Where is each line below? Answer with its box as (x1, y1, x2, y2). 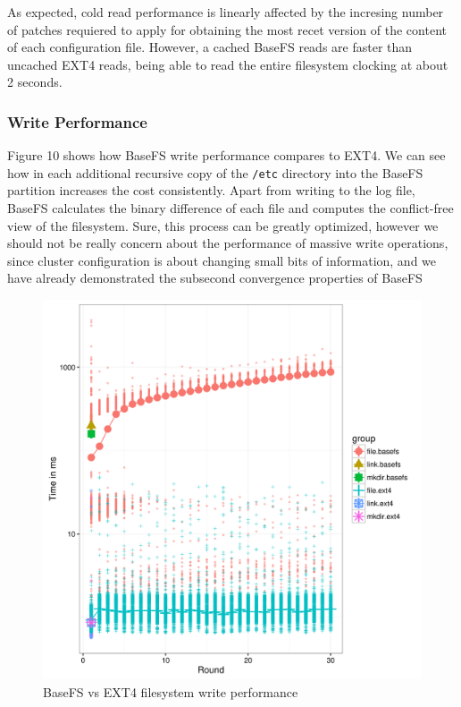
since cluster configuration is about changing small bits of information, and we (7, 251, 437, 269)
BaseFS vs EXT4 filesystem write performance (43, 682, 298, 701)
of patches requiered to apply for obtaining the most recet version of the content (7, 20, 447, 38)
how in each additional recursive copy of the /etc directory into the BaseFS (7, 163, 423, 182)
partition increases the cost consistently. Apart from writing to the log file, (7, 181, 415, 200)
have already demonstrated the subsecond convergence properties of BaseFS (7, 268, 423, 287)
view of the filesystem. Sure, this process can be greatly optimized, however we (7, 216, 439, 234)
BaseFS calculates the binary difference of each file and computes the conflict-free (7, 199, 454, 217)
